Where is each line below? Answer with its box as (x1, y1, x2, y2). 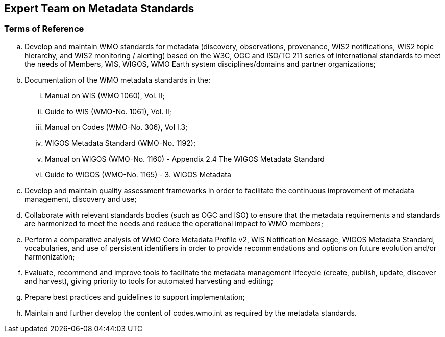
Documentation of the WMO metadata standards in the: (24, 75, 211, 84)
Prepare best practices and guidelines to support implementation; (24, 292, 245, 301)
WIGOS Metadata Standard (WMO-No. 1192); (45, 138, 196, 147)
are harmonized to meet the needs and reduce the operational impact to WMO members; (24, 219, 324, 228)
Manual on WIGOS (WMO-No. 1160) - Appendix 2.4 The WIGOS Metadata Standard (45, 154, 325, 163)
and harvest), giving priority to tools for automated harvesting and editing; (24, 276, 274, 286)
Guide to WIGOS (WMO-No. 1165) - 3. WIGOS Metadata (45, 170, 231, 179)
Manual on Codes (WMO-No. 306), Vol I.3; (45, 122, 188, 132)
